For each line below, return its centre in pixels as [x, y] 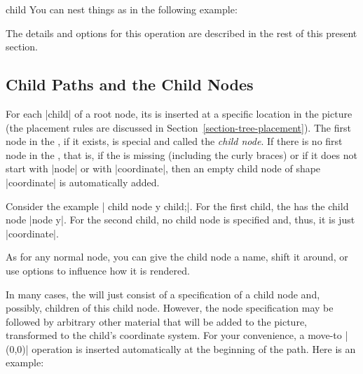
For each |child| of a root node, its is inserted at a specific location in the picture [179, 113]
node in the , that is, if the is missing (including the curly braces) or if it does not [181, 154]
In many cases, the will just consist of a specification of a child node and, [163, 294]
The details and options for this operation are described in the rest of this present [181, 33]
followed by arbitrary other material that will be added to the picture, [156, 321]
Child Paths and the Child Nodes [130, 84]
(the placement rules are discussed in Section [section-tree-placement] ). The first [178, 127]
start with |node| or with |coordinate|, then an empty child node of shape [163, 168]
